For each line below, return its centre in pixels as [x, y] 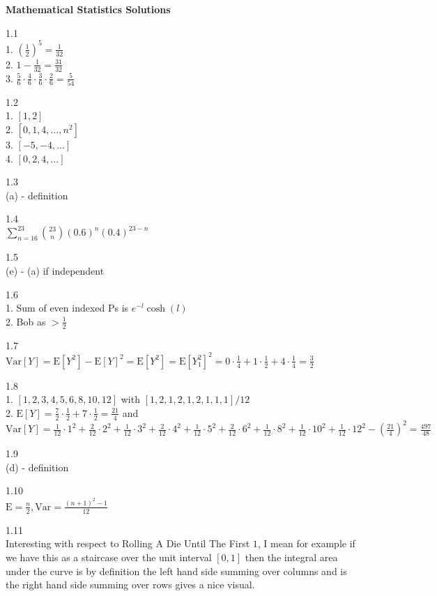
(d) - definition [37, 467]
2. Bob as [26, 321]
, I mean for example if [306, 543]
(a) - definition [37, 195]
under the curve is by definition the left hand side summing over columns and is [176, 571]
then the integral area [291, 557]
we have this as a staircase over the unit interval [109, 557]
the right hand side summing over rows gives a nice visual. [130, 584]
